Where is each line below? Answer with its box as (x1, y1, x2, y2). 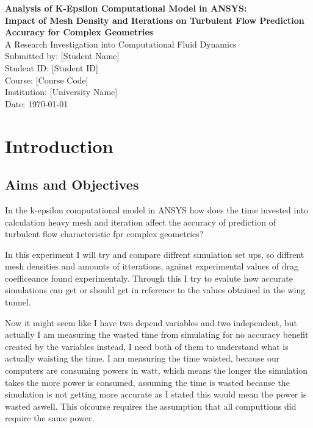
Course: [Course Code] (5, 73, 88, 86)
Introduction (5, 133, 113, 158)
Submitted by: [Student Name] (5, 49, 120, 62)
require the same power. (5, 412, 95, 424)
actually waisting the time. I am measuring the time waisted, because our (5, 352, 280, 365)
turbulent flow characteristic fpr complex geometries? (5, 227, 204, 240)
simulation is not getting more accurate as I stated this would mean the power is (5, 388, 307, 401)
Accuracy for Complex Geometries (5, 26, 154, 38)
